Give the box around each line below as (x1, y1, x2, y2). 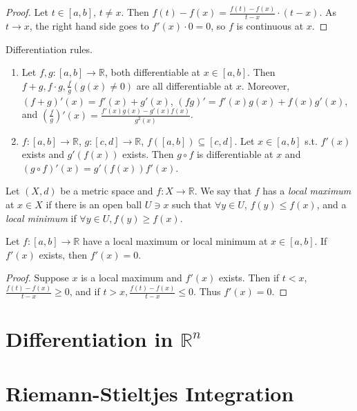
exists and (21, 147, 65, 161)
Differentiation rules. (6, 41, 93, 56)
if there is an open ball (46, 197, 142, 212)
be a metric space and (60, 183, 153, 198)
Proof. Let (6, 5, 48, 19)
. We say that (194, 183, 252, 198)
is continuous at (236, 19, 304, 33)
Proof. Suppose (6, 270, 69, 285)
